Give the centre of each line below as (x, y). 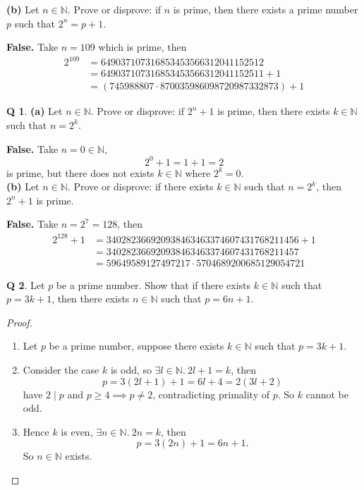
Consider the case (61, 369)
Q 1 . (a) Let (35, 111)
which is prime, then (142, 47)
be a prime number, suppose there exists (136, 346)
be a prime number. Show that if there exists (153, 284)
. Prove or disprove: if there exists (140, 186)
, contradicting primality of (211, 394)
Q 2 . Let (26, 284)
